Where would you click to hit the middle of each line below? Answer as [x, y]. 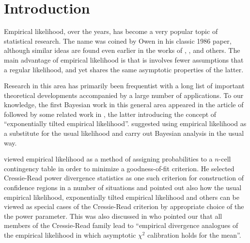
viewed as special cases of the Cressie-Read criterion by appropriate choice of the [124, 206]
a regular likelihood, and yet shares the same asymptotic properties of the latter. [124, 69]
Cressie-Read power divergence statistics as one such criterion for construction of [124, 178]
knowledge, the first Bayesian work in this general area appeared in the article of [124, 105]
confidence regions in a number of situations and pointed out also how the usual [123, 187]
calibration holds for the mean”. [194, 235]
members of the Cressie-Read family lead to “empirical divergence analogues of [121, 225]
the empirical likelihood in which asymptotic [70, 235]
